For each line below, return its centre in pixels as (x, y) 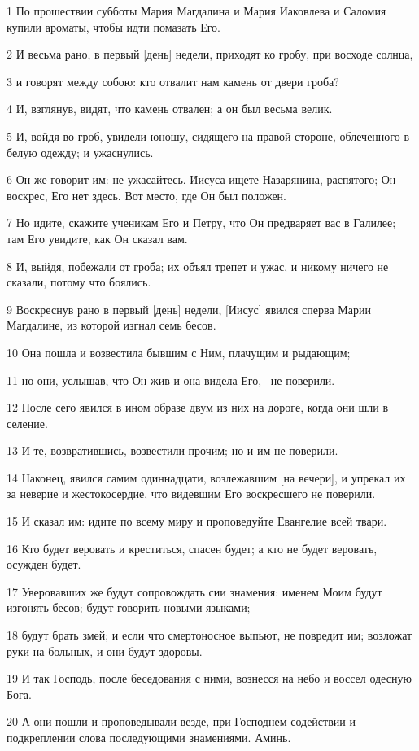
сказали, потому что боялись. (79, 282)
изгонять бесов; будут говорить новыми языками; (129, 607)
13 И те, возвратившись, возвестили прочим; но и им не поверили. (172, 450)
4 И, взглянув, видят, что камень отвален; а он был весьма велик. (170, 109)
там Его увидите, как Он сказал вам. (97, 238)
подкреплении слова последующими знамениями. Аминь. (149, 737)
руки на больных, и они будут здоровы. (105, 651)
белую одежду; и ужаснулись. (80, 152)
